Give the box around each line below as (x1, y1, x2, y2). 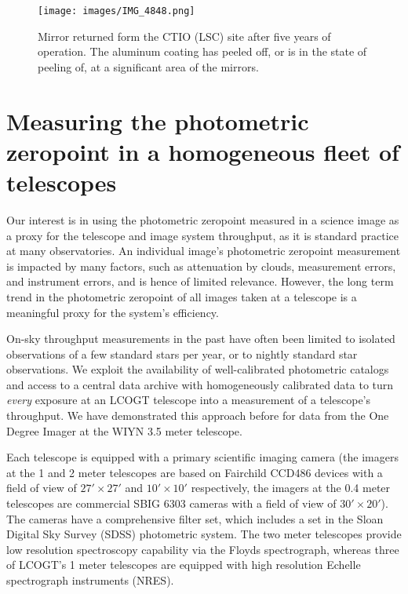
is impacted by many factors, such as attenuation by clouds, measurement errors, (6, 257, 396, 274)
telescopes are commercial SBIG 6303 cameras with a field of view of (6, 495, 337, 512)
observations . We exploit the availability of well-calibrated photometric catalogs (6, 361, 389, 377)
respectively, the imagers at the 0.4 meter (191, 479, 391, 496)
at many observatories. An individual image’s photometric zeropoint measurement (6, 242, 401, 259)
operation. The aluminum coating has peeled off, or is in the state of (38, 43, 367, 60)
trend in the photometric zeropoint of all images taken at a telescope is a (6, 288, 357, 304)
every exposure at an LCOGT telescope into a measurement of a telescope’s (6, 392, 371, 408)
